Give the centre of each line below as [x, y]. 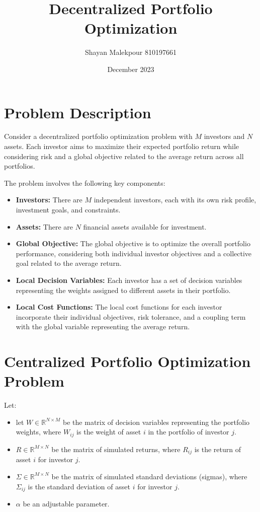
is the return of [218, 449]
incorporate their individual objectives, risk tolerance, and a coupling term [131, 316]
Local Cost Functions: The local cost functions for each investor [119, 307]
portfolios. [20, 166]
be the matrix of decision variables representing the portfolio [156, 422]
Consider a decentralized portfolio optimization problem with [98, 136]
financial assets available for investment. [145, 226]
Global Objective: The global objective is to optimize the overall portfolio [133, 243]
